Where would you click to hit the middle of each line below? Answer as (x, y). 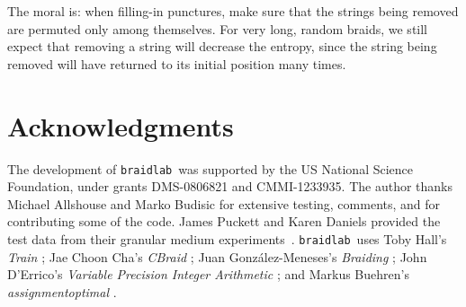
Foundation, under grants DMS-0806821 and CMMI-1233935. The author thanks (230, 186)
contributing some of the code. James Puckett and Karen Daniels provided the (224, 221)
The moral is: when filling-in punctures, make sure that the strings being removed (233, 11)
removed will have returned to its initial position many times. (177, 63)
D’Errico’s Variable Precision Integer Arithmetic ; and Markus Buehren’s (208, 274)
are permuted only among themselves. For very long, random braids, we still (218, 28)
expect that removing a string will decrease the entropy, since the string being (222, 46)
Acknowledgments (121, 125)
